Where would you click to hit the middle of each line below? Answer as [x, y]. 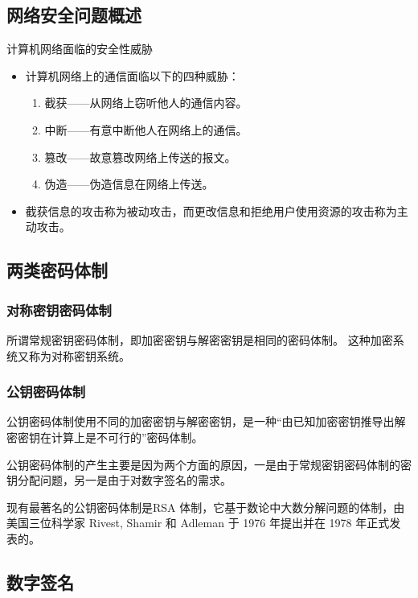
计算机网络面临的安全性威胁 [80, 49]
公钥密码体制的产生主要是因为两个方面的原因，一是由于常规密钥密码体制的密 [209, 464]
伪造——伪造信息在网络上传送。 [129, 184]
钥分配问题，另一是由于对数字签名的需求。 [119, 480]
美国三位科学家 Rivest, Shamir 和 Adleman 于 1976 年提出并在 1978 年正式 [198, 523]
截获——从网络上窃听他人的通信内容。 [146, 103]
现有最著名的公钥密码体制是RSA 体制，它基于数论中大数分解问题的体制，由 [206, 507]
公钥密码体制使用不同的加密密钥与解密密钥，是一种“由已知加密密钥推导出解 [206, 421]
